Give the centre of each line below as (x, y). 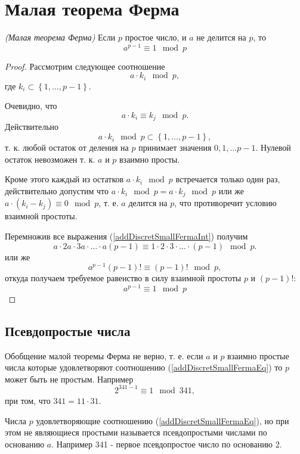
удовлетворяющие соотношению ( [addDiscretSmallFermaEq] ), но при (163, 420)
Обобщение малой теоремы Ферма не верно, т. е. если (104, 355)
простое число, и (156, 37)
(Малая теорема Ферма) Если (60, 37)
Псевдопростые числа (68, 330)
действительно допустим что (57, 190)
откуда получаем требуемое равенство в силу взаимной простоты (123, 278)
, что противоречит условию (225, 203)
